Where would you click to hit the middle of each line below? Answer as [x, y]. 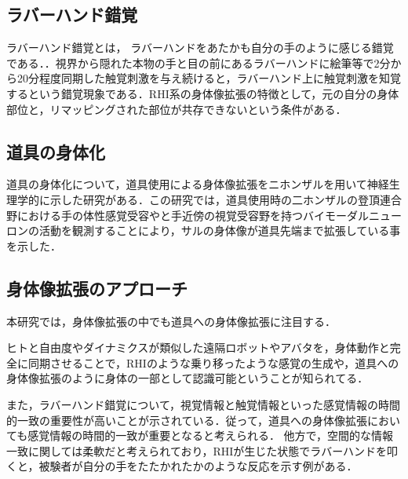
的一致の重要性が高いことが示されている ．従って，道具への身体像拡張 [187, 420]
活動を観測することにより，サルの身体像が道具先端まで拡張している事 [220, 230]
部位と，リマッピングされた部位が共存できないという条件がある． [177, 109]
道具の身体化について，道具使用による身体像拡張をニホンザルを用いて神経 [198, 184]
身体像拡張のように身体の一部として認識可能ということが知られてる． [188, 378]
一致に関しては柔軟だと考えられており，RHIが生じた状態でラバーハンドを [197, 450]
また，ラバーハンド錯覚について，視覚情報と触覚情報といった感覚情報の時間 [203, 404]
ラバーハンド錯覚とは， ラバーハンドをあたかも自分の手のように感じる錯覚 [200, 48]
